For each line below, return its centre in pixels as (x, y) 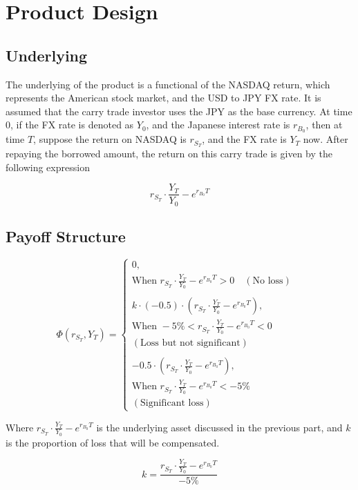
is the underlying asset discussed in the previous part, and (219, 427)
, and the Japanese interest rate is (218, 125)
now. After (326, 139)
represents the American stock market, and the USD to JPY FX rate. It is (163, 98)
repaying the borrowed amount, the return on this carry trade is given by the (169, 154)
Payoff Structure (66, 236)
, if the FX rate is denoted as (72, 125)
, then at (324, 125)
